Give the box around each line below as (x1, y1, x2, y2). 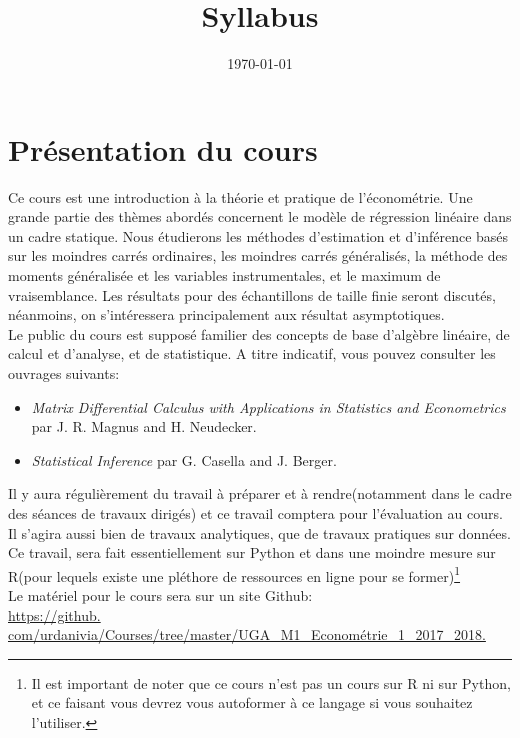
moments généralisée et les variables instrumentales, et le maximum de (8, 265, 441, 286)
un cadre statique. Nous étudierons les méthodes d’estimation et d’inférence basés (8, 225, 509, 246)
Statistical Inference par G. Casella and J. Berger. (31, 449, 337, 470)
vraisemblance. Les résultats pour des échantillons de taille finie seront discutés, (8, 284, 496, 305)
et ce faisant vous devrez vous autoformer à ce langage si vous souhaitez (31, 692, 473, 713)
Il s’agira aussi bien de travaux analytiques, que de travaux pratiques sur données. (8, 522, 511, 543)
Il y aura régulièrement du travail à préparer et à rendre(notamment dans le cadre (8, 483, 512, 504)
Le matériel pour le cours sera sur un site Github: (8, 585, 313, 605)
